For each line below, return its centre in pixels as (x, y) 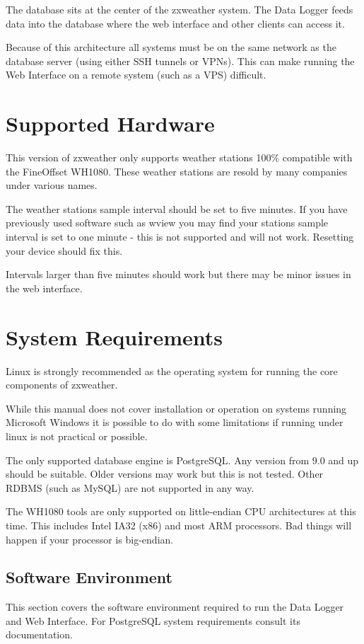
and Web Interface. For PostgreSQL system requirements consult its (153, 620)
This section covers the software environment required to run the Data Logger (175, 607)
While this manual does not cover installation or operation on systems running (176, 408)
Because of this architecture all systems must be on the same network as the (171, 47)
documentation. (39, 634)
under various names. (52, 185)
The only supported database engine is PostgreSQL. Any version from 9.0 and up (182, 460)
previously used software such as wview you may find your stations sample (167, 223)
